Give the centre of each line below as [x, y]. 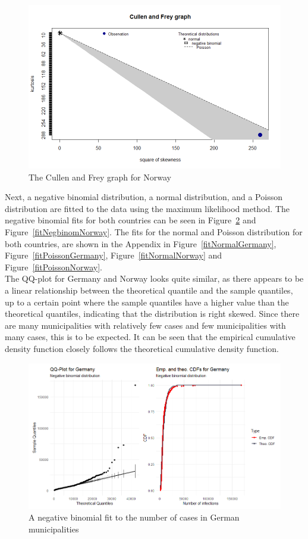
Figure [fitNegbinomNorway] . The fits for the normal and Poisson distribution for [154, 231]
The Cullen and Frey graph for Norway [100, 177]
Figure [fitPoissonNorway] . [54, 267]
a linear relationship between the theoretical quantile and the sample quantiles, [149, 290]
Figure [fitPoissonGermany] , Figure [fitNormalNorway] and [114, 255]
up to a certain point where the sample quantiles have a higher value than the [147, 302]
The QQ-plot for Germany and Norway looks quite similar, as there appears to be [154, 278]
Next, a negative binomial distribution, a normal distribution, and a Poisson [144, 197]
